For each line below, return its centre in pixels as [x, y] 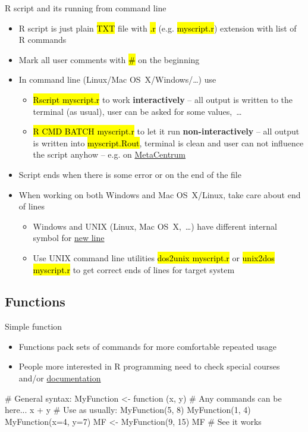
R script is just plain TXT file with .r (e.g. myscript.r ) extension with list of [158, 28]
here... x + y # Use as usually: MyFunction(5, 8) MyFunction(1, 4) [128, 410]
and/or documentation [60, 378]
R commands [43, 40]
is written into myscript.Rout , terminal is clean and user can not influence [168, 143]
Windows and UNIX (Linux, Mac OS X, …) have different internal [155, 226]
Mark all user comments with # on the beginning [109, 59]
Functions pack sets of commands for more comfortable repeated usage [147, 346]
